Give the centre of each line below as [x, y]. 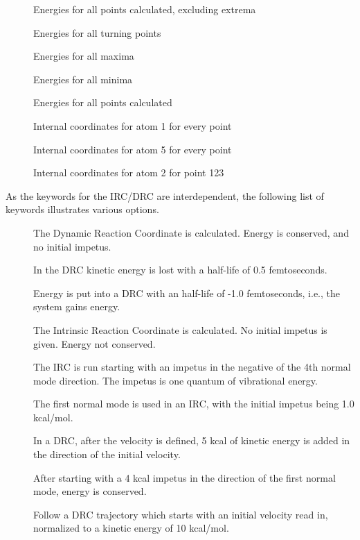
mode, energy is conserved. [90, 491]
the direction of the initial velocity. [107, 454]
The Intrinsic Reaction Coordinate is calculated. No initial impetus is [180, 329]
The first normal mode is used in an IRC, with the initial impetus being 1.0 [194, 404]
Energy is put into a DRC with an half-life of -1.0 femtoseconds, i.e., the [187, 293]
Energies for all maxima [84, 56]
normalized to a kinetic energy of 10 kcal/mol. [131, 528]
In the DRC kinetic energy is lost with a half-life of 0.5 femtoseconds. [180, 270]
